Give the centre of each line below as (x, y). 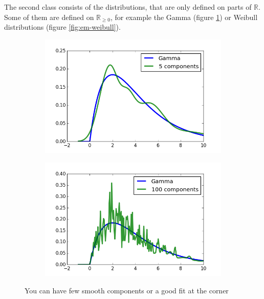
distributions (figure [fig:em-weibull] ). (62, 27)
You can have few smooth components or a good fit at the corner (127, 290)
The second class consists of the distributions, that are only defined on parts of (128, 7)
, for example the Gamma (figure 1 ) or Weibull (184, 17)
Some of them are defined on (49, 17)
